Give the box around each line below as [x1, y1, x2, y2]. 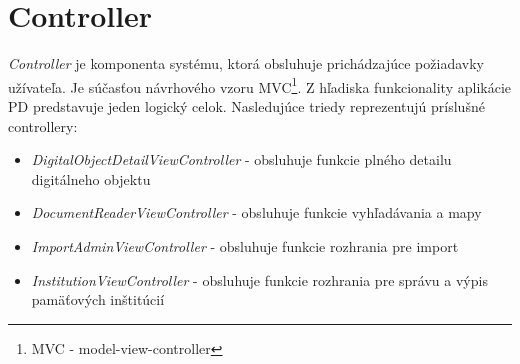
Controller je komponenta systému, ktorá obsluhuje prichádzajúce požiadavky [8, 53, 484, 74]
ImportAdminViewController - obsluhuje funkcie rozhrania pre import [31, 235, 459, 256]
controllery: [8, 115, 78, 136]
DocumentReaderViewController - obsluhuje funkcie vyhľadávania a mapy [31, 202, 482, 223]
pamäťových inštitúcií [31, 289, 165, 310]
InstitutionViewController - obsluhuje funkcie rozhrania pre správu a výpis [31, 269, 488, 290]
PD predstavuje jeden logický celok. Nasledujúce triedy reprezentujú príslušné [8, 95, 485, 116]
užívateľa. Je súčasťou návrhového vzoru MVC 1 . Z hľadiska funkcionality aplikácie [8, 73, 511, 97]
